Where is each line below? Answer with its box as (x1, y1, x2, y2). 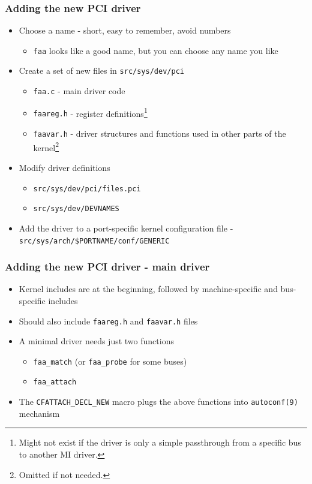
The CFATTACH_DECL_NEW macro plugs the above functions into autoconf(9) (19, 395, 298, 408)
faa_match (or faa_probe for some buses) (33, 354, 187, 367)
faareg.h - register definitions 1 (33, 105, 148, 119)
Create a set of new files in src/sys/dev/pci (19, 64, 184, 77)
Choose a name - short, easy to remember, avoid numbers (19, 24, 231, 37)
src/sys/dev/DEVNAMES (33, 205, 119, 214)
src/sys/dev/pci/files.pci (33, 184, 141, 193)
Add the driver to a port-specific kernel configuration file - (19, 221, 233, 234)
